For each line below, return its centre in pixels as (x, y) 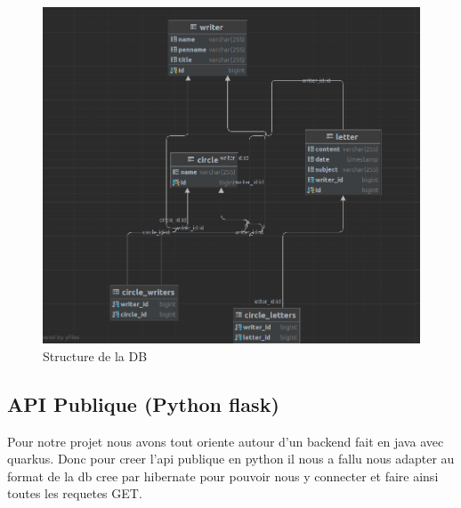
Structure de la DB (95, 355)
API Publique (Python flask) (143, 403)
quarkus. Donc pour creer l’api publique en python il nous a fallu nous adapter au (231, 459)
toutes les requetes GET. (75, 493)
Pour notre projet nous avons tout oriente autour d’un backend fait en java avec (226, 441)
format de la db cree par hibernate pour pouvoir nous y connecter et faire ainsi (223, 476)
